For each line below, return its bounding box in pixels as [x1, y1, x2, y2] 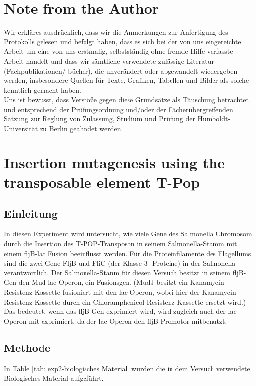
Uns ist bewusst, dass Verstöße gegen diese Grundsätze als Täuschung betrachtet [4, 94, 249, 105]
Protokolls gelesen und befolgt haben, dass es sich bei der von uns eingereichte [4, 36, 241, 46]
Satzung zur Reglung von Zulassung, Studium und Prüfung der [4, 114, 195, 124]
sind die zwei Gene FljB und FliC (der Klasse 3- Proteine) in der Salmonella [4, 258, 236, 268]
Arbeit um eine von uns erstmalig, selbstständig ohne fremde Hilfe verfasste [4, 46, 233, 56]
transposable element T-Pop [4, 172, 200, 192]
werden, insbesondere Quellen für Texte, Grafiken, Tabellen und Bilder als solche [4, 75, 249, 85]
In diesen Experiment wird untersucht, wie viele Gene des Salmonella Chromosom [4, 229, 252, 239]
